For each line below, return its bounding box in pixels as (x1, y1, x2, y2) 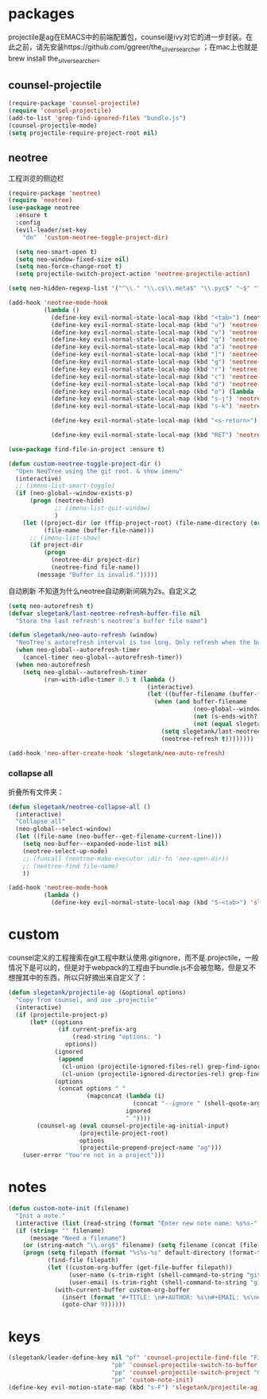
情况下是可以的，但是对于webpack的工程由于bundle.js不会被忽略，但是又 (8, 963, 250, 972)
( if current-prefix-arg (58, 1026, 137, 1034)
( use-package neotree (8, 204, 80, 212)
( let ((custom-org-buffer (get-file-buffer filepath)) (47, 1264, 233, 1272)
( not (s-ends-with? (193, 713, 258, 721)
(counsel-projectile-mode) (8, 121, 98, 130)
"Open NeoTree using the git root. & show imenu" (15, 467, 183, 475)
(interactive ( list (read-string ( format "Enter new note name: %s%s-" (15, 1219, 258, 1227)
